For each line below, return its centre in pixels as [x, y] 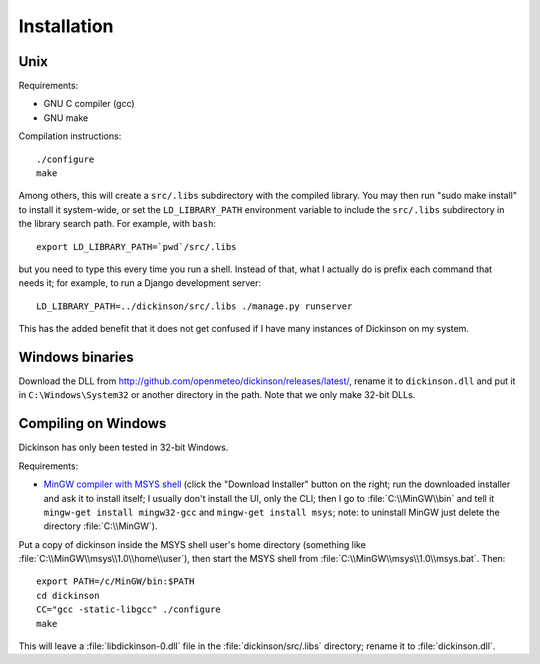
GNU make [66, 117]
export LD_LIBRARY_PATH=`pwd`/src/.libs [136, 246]
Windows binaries [76, 356]
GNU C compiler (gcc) [89, 104]
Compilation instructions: [70, 136]
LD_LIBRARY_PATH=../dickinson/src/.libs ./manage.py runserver [194, 306]
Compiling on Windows [92, 423]
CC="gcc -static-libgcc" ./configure [129, 609]
